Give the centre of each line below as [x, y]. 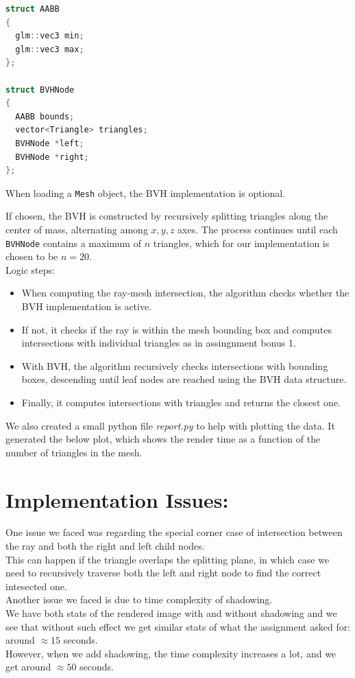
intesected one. [36, 586]
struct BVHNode [40, 90]
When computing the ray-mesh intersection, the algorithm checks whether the [185, 293]
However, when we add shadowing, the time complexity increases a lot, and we [171, 653]
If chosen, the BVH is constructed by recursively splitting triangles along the [167, 216]
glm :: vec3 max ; [50, 49]
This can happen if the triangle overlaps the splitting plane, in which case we [168, 559]
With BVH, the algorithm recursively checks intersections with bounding [175, 365]
